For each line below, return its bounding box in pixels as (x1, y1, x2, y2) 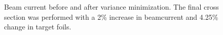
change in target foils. (4, 21, 71, 32)
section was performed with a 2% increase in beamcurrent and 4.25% (4, 11, 218, 22)
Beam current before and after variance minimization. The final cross (4, 2, 219, 12)
